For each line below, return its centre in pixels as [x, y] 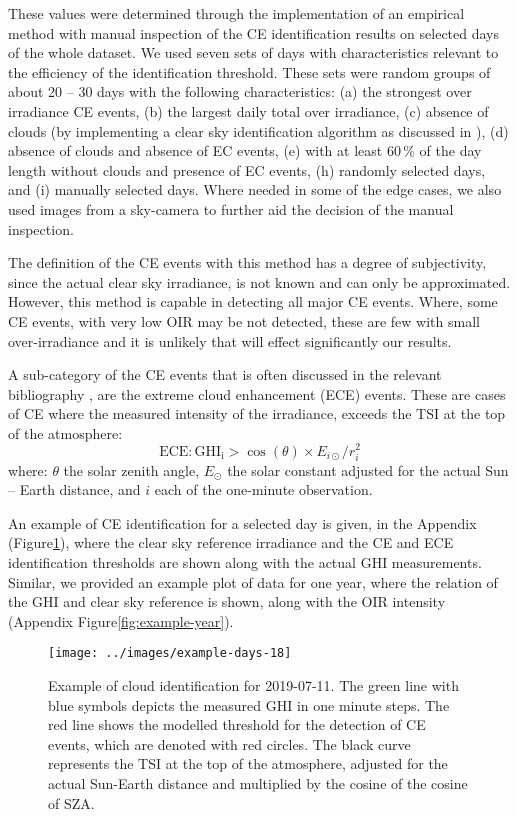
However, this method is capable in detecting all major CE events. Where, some [253, 301]
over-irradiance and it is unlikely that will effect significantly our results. [230, 340]
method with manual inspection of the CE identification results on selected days [254, 32]
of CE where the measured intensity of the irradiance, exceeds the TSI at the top [257, 413]
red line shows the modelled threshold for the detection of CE [237, 724]
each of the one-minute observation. [263, 489]
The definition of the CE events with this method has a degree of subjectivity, [247, 262]
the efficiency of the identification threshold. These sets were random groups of [249, 71]
